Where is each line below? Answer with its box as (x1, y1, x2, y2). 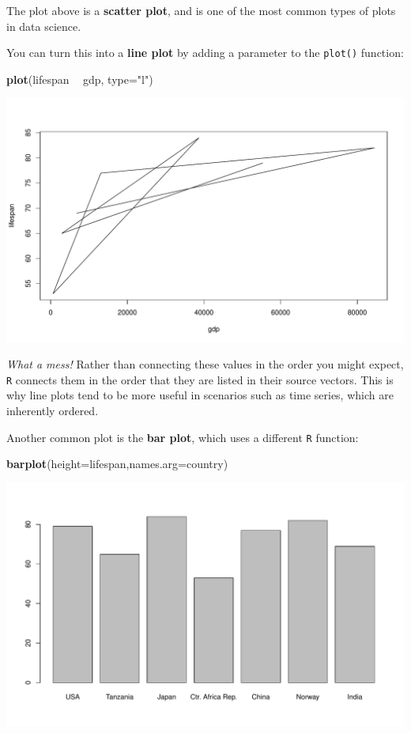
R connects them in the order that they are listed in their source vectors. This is (6, 371, 394, 387)
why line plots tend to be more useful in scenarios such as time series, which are (6, 387, 394, 403)
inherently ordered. (6, 402, 99, 418)
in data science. (6, 17, 81, 34)
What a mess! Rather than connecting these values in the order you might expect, (6, 356, 404, 372)
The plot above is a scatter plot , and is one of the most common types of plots (6, 2, 396, 18)
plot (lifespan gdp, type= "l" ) (6, 70, 153, 87)
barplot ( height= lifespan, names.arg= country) (6, 455, 228, 472)
